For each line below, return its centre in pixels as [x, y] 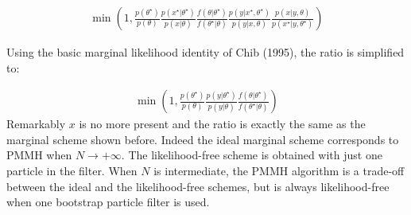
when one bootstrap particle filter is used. [108, 202]
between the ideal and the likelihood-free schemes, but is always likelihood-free [198, 186]
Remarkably [36, 124]
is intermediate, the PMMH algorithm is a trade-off [279, 171]
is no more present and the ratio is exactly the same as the [222, 124]
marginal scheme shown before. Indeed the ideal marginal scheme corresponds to [203, 139]
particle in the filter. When [72, 171]
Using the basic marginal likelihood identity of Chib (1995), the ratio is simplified [205, 52]
